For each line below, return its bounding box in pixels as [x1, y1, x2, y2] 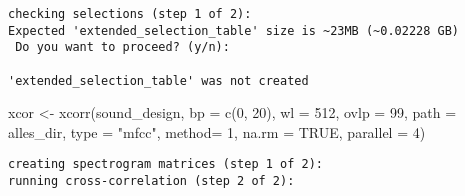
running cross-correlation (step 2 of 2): [8, 174, 295, 189]
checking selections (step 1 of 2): [8, 7, 252, 21]
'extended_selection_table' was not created [8, 73, 309, 88]
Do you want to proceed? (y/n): [15, 40, 230, 55]
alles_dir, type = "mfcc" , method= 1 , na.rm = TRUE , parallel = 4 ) [8, 121, 426, 142]
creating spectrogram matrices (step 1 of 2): [8, 157, 323, 172]
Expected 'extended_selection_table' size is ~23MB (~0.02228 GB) [8, 23, 460, 38]
